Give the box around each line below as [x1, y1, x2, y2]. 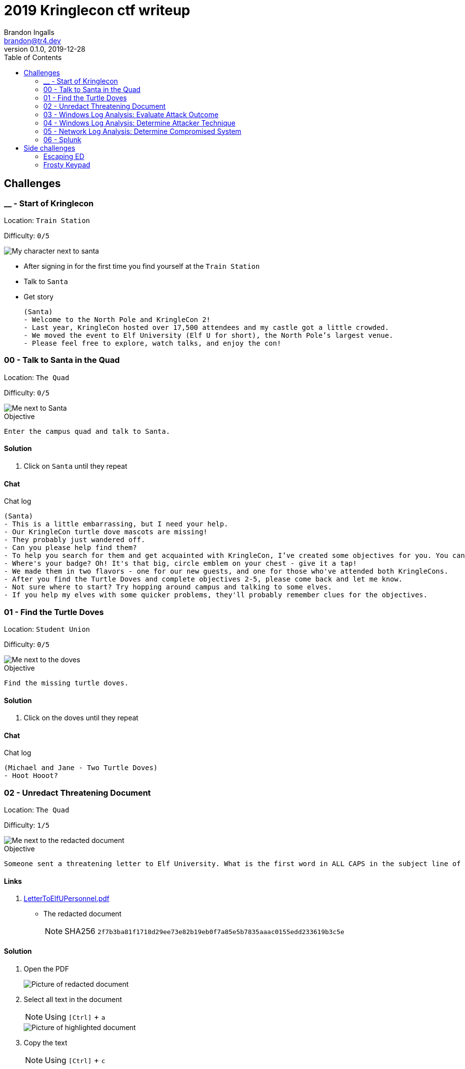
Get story [24, 292, 54, 301]
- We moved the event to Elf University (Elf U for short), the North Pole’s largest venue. [24, 331, 394, 339]
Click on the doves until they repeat [24, 713, 138, 722]
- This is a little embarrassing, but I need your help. [4, 520, 229, 528]
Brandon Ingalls [4, 28, 55, 36]
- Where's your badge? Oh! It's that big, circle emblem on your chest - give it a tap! [4, 559, 357, 568]
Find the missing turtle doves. [4, 679, 129, 687]
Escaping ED [43, 152, 85, 161]
